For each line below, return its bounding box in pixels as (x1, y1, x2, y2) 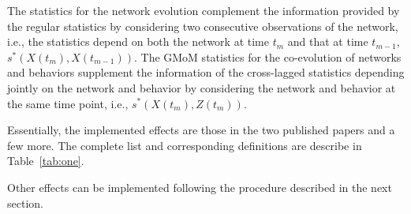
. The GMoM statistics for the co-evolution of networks (133, 48, 402, 65)
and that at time (287, 33, 368, 50)
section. (7, 194, 43, 211)
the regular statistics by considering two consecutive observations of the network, (7, 17, 398, 34)
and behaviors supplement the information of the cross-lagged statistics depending (7, 64, 405, 81)
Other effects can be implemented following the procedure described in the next (7, 178, 392, 195)
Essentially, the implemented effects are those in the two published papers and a (7, 122, 395, 138)
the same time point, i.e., (7, 95, 129, 111)
